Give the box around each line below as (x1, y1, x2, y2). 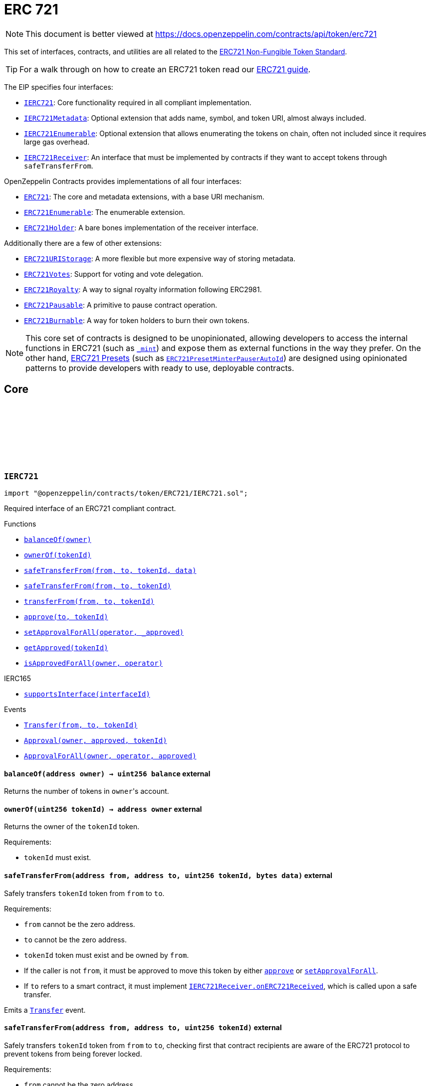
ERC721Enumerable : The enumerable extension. (24, 207, 185, 216)
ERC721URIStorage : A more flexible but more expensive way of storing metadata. (24, 254, 296, 263)
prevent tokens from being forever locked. (4, 1049, 142, 1058)
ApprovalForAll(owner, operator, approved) (24, 751, 197, 760)
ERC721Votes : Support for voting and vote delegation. (24, 269, 204, 278)
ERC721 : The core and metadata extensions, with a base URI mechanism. (24, 192, 264, 201)
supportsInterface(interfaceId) (24, 690, 150, 698)
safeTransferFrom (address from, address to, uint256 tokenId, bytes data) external (4, 871, 332, 880)
